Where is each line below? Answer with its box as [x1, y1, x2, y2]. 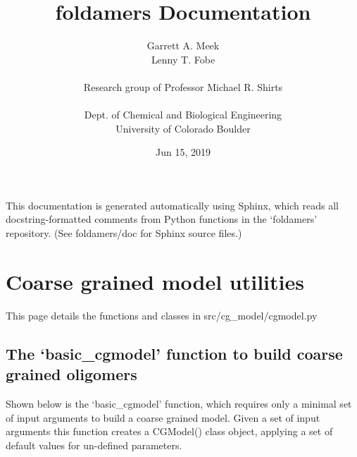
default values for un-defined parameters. [6, 437, 182, 452]
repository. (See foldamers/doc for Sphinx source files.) [6, 226, 242, 240]
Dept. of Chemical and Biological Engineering [84, 107, 282, 122]
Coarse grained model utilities [6, 267, 304, 295]
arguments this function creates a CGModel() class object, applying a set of [6, 424, 333, 439]
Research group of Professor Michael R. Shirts [83, 79, 283, 94]
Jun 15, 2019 [156, 145, 211, 159]
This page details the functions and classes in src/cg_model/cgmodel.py [6, 307, 318, 322]
